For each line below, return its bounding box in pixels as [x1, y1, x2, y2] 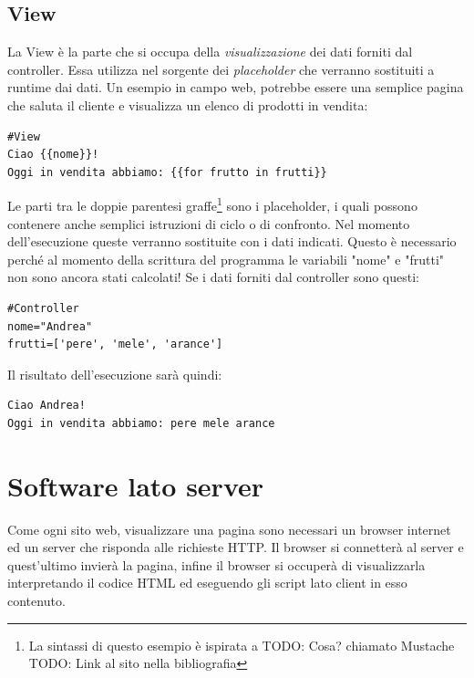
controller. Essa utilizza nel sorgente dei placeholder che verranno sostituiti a [7, 59, 435, 78]
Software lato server [7, 466, 264, 504]
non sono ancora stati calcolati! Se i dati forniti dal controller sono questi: [7, 267, 419, 287]
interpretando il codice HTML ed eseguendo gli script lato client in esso [7, 573, 407, 592]
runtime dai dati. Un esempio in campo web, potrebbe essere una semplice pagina [7, 78, 464, 97]
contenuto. [7, 591, 66, 610]
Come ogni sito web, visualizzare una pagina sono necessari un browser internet [7, 519, 451, 538]
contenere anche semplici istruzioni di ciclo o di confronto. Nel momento [7, 214, 410, 233]
